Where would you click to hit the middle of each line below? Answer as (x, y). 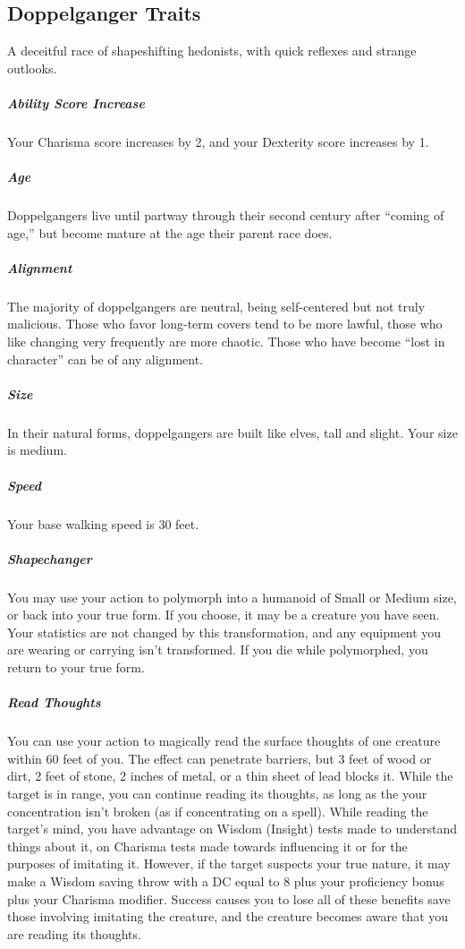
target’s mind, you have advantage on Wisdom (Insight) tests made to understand (232, 829)
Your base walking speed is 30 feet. (103, 523)
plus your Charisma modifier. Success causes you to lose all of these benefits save (229, 898)
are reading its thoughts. (74, 933)
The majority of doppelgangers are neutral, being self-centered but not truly (216, 306)
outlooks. (32, 68)
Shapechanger (50, 558)
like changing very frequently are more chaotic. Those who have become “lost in (226, 342)
